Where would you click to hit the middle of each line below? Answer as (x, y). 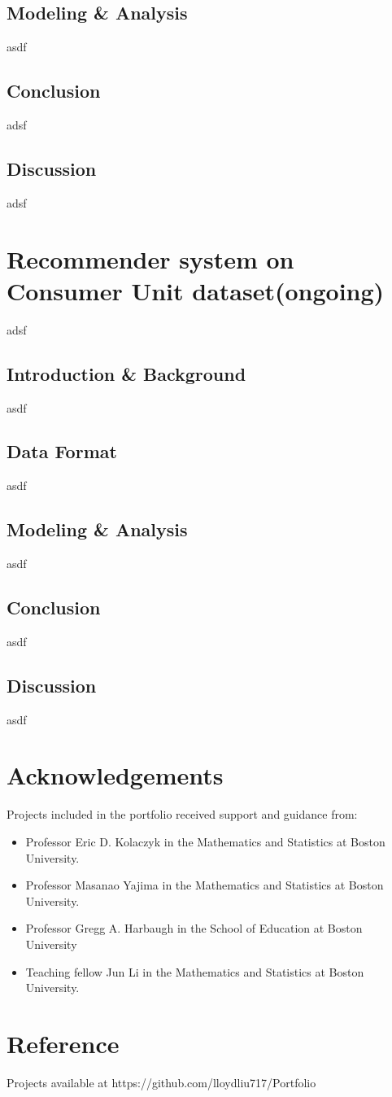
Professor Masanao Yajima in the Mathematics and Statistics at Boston (205, 885)
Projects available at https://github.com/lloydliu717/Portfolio (161, 1082)
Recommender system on (150, 258)
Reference (63, 1043)
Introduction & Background (126, 373)
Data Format (62, 451)
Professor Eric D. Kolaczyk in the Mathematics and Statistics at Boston (205, 841)
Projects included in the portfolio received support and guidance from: (182, 814)
